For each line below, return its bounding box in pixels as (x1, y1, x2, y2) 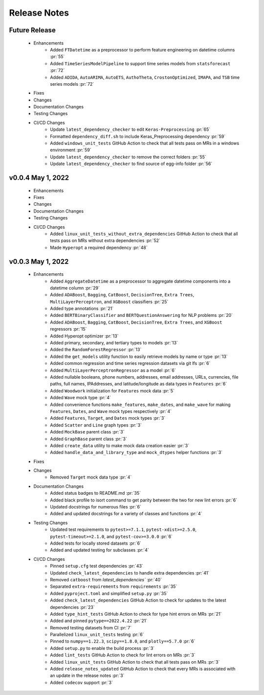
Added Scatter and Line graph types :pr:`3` (50, 422, 142, 428)
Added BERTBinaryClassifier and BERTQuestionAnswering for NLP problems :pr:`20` (50, 312, 233, 318)
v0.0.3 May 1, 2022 (9, 257, 69, 265)
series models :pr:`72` (50, 81, 94, 87)
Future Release (9, 26, 56, 34)
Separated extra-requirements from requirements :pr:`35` (50, 583, 177, 590)
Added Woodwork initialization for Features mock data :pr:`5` (50, 387, 175, 394)
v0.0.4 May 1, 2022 (9, 174, 69, 182)
